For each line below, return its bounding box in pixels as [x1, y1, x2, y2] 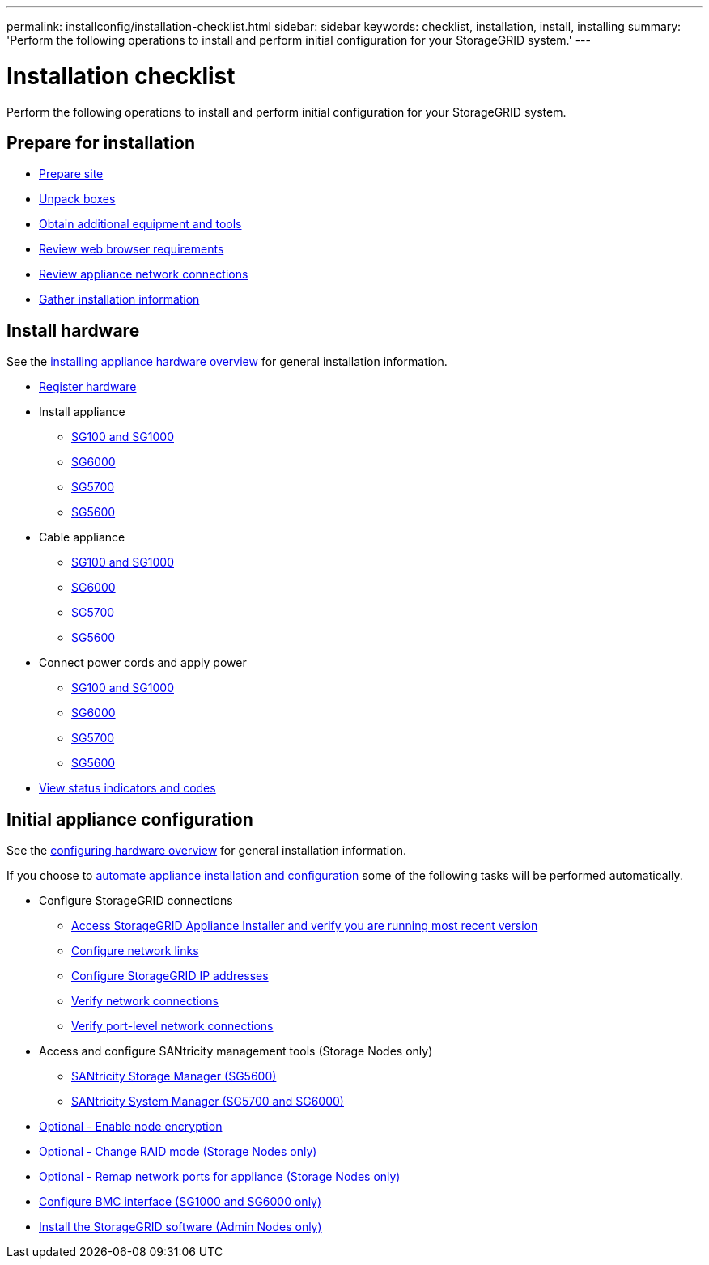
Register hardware [39, 380, 137, 394]
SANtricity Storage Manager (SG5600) [71, 1069, 277, 1084]
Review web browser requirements [39, 242, 224, 257]
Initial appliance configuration [6, 809, 253, 830]
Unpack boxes [39, 192, 116, 206]
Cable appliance [39, 530, 125, 545]
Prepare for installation [6, 132, 196, 153]
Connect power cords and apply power [39, 656, 247, 670]
